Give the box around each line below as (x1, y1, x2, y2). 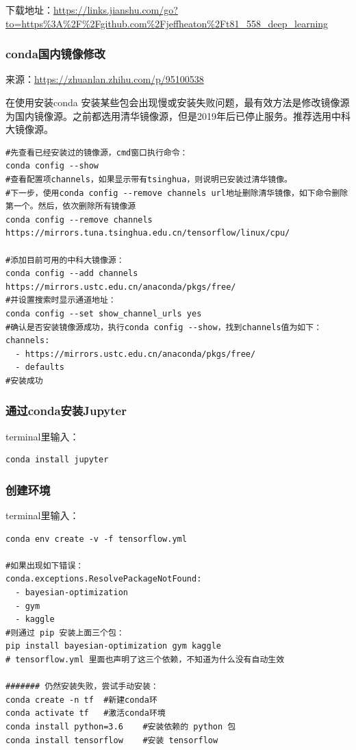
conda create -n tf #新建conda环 (5, 695, 157, 705)
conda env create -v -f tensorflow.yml (5, 534, 187, 544)
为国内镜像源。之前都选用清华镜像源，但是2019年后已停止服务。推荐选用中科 (5, 108, 351, 123)
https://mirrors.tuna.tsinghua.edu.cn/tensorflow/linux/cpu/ (5, 228, 290, 238)
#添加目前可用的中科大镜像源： (5, 255, 125, 265)
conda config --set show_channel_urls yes (5, 308, 202, 318)
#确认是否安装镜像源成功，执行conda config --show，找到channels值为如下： (5, 322, 322, 332)
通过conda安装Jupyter (5, 402, 127, 419)
